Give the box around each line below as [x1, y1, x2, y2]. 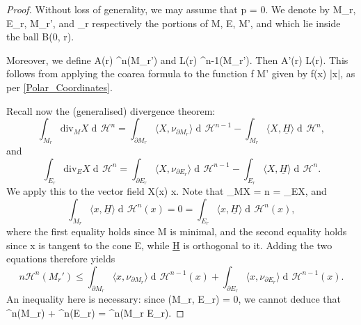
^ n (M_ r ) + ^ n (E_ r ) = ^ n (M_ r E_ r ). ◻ [6, 305, 184, 319]
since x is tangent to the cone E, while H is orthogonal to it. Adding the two [6, 237, 332, 252]
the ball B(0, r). [6, 29, 74, 44]
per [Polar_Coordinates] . [6, 79, 113, 94]
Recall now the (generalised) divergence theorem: [6, 103, 216, 118]
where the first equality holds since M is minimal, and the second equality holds [6, 223, 347, 238]
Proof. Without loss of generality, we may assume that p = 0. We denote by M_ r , [6, 2, 356, 16]
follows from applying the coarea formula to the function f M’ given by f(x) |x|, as [6, 66, 355, 81]
